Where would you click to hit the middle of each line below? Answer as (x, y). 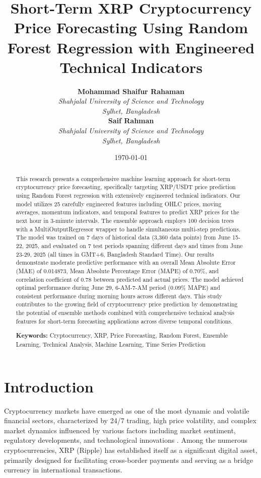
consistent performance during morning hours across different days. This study (119, 296)
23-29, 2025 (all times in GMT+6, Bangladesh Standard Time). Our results (115, 254)
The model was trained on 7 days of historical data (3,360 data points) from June (123, 237)
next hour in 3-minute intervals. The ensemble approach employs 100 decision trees (125, 220)
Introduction (49, 386)
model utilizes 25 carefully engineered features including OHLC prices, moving (119, 204)
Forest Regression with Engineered (131, 47)
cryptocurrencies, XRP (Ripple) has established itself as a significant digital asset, (131, 450)
